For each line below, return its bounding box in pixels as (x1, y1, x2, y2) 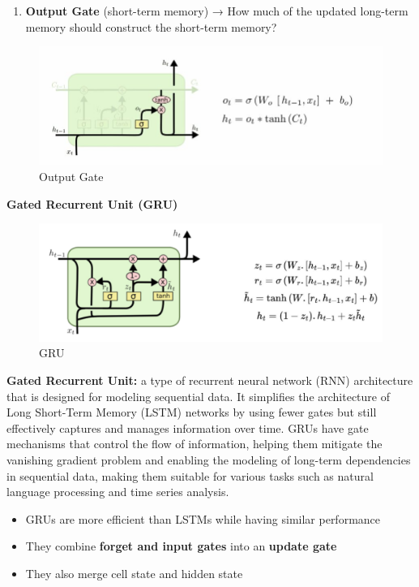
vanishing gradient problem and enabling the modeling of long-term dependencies (6, 451, 411, 468)
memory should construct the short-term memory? (25, 18, 277, 35)
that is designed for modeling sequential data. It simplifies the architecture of (6, 387, 391, 404)
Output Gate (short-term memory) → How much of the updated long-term (25, 2, 408, 19)
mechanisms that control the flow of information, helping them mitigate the (6, 435, 383, 452)
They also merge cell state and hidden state (25, 564, 243, 581)
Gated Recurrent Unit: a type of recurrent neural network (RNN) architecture (6, 372, 413, 389)
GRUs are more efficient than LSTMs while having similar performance (25, 510, 381, 527)
